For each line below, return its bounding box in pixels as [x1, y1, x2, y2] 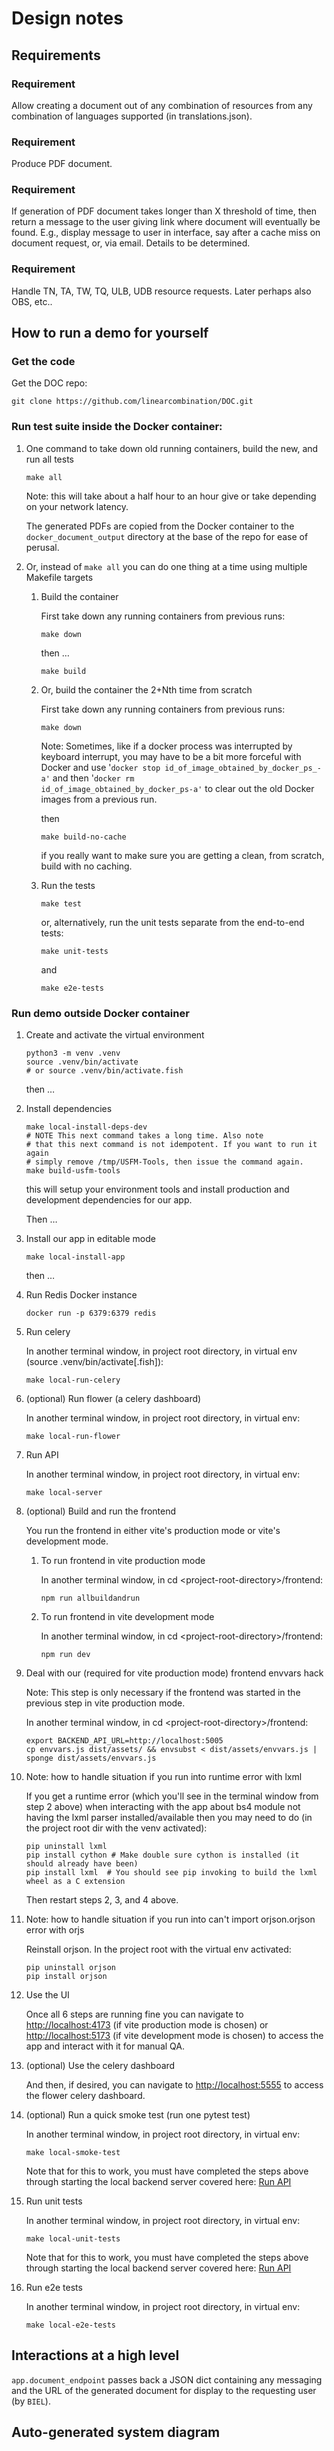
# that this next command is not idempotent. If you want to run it [25, 1140, 318, 1150]
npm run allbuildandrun [40, 1593, 141, 1604]
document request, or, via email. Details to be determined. [11, 237, 251, 249]
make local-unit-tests [25, 2234, 121, 2244]
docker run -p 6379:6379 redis [25, 1308, 157, 1319]
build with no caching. [40, 860, 133, 872]
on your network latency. [25, 500, 129, 512]
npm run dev [40, 1650, 91, 1660]
